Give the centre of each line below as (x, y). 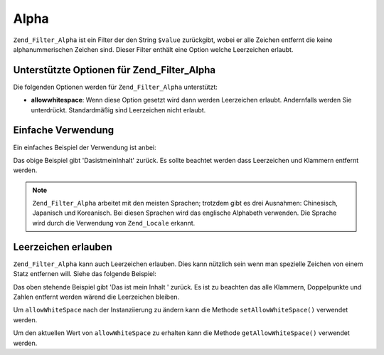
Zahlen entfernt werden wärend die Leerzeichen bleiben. (96, 297)
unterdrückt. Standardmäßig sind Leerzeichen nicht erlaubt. (118, 110)
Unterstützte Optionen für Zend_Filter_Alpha (114, 70)
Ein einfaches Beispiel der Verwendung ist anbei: (85, 147)
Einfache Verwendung (64, 131)
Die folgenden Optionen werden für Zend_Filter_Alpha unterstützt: (116, 87)
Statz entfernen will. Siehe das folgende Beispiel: (85, 274)
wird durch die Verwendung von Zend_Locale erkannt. (114, 223)
